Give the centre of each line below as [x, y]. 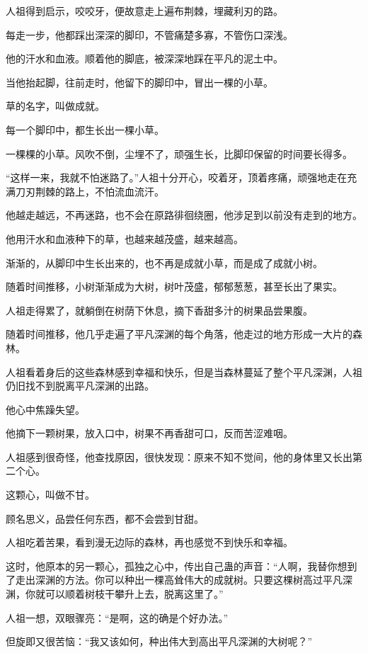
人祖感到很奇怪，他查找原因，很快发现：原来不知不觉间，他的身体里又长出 [179, 456]
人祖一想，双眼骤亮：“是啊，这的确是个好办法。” [117, 617]
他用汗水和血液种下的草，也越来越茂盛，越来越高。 [125, 238]
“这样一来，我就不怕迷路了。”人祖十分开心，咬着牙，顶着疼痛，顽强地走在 [177, 177]
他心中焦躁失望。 [45, 409]
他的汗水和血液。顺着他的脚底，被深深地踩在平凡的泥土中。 [144, 58]
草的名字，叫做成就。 [55, 106]
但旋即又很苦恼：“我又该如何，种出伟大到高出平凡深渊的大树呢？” [159, 641]
